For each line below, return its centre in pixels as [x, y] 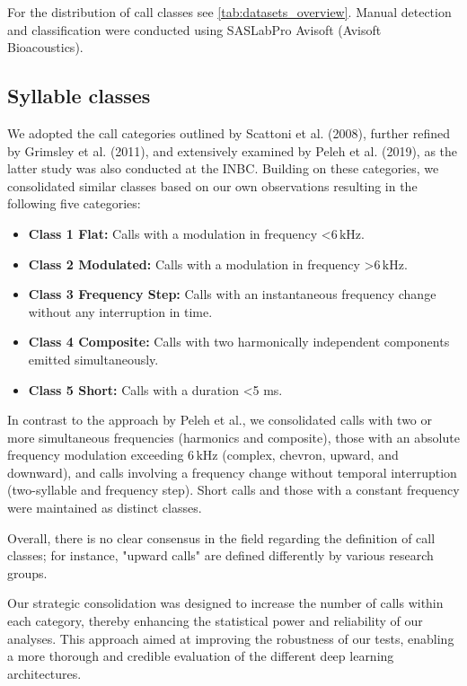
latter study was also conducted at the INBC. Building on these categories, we [223, 168]
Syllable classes [79, 96]
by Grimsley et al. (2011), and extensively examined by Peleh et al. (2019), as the [233, 150]
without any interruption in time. [120, 311]
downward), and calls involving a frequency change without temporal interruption [232, 472]
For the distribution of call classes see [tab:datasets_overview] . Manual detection [229, 12]
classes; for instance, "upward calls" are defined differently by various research [220, 555]
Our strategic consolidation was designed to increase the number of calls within [225, 603]
